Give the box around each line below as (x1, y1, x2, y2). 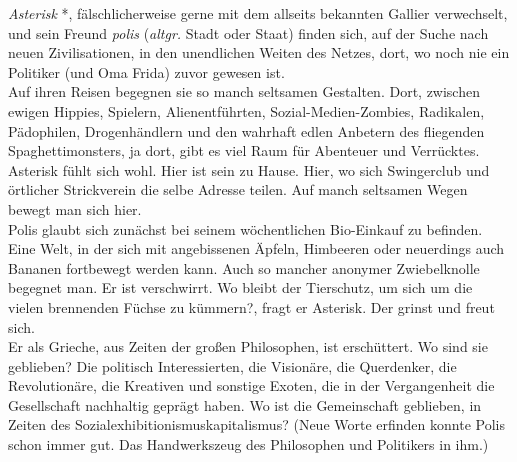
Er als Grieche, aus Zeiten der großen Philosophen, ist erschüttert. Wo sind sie (8, 336, 488, 357)
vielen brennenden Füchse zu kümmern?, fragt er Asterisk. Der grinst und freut (8, 296, 495, 317)
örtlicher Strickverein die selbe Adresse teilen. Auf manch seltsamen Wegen (8, 179, 468, 200)
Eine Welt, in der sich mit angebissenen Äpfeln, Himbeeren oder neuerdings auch (8, 238, 505, 259)
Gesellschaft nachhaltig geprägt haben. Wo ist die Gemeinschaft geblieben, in (8, 394, 482, 415)
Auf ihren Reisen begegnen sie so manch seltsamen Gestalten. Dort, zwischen (8, 81, 480, 102)
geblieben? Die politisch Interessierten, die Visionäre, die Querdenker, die (8, 355, 457, 376)
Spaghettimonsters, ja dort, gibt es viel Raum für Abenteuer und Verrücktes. (8, 140, 480, 161)
